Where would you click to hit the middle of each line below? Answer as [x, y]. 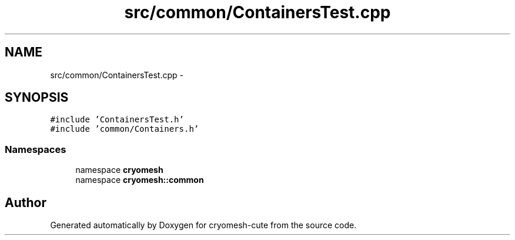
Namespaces [36, 149]
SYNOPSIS [37, 98]
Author [26, 202]
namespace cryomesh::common [140, 180]
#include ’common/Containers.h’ [125, 129]
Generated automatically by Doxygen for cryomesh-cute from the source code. [203, 225]
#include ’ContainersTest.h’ [117, 120]
